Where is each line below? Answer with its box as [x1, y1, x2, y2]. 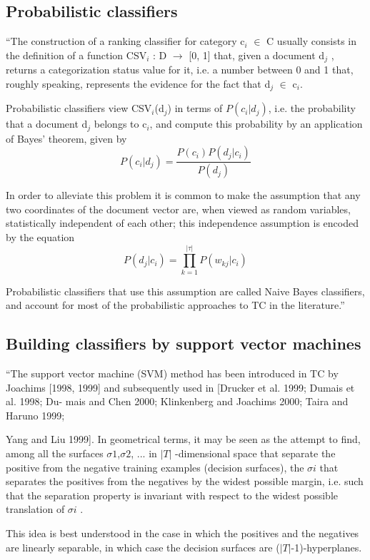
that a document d [6, 116, 88, 131]
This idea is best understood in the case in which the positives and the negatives [6, 526, 359, 541]
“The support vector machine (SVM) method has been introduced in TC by [6, 366, 339, 381]
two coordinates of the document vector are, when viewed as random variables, [6, 201, 351, 216]
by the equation [6, 230, 75, 244]
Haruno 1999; [6, 407, 65, 422]
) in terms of [167, 101, 223, 116]
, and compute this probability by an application [149, 116, 363, 131]
